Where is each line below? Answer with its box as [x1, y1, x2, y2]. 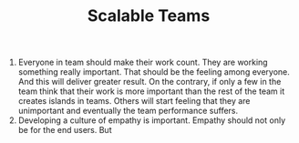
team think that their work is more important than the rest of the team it [17, 86, 285, 97]
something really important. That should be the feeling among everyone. [17, 66, 290, 77]
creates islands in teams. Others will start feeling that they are [17, 96, 251, 107]
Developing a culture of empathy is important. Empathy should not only [17, 115, 286, 126]
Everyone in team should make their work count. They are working [17, 56, 268, 68]
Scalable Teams [87, 5, 211, 26]
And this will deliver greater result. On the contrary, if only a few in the [17, 77, 282, 87]
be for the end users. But [17, 125, 112, 136]
